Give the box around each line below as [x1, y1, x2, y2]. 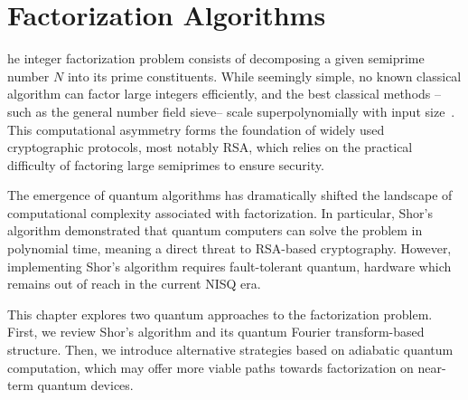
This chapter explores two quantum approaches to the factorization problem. [7, 304, 433, 323]
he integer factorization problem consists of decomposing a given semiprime [7, 49, 425, 68]
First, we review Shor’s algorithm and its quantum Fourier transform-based [7, 322, 425, 341]
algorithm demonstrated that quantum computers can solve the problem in [7, 221, 423, 240]
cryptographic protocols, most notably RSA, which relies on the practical [7, 138, 413, 157]
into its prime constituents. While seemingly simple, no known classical [67, 66, 462, 85]
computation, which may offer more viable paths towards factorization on [7, 357, 414, 376]
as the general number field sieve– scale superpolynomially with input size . [35, 101, 455, 120]
